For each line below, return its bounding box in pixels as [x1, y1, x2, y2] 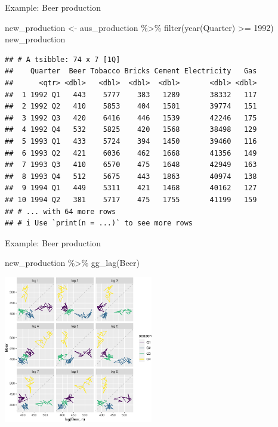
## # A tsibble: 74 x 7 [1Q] [5, 55, 121, 64]
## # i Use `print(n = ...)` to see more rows [5, 219, 193, 228]
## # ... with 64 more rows [5, 207, 116, 216]
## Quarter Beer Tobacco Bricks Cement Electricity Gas [5, 67, 257, 76]
